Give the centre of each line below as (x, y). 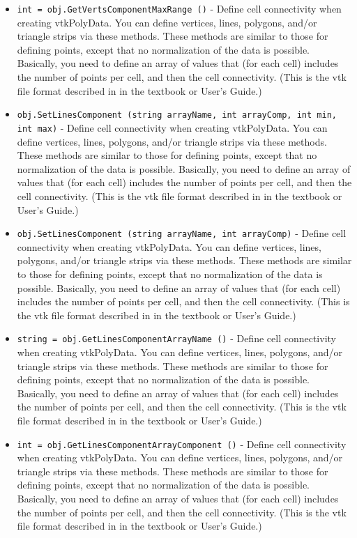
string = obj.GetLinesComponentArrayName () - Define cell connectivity (176, 338)
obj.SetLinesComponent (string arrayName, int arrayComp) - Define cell (182, 233)
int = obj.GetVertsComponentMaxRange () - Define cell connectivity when (179, 8)
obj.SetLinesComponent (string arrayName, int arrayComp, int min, (177, 115)
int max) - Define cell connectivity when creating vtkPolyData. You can (172, 127)
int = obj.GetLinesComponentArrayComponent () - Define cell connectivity (182, 444)
